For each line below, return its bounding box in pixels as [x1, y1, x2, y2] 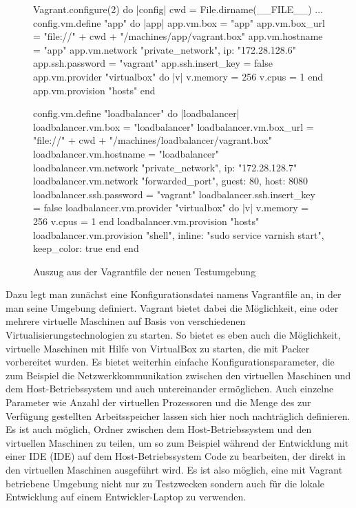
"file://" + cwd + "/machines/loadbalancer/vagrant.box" [33, 133, 273, 147]
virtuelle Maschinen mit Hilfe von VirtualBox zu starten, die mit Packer [6, 341, 310, 355]
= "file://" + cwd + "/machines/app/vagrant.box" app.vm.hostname [33, 29, 323, 43]
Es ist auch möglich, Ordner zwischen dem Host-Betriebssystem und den [6, 422, 312, 436]
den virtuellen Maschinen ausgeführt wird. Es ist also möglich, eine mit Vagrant [6, 463, 343, 476]
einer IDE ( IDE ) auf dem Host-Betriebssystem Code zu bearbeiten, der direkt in [6, 449, 346, 463]
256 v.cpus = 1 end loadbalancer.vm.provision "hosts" [33, 213, 260, 228]
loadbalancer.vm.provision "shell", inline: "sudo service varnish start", [33, 227, 324, 242]
